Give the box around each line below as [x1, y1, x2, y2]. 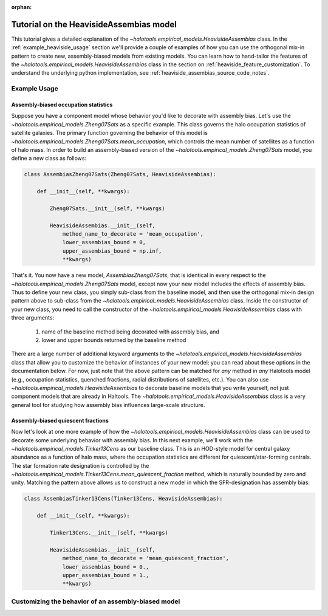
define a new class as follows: [11, 155, 87, 162]
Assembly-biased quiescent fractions [11, 417, 109, 424]
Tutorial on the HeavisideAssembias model [11, 19, 177, 30]
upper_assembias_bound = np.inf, [62, 247, 162, 255]
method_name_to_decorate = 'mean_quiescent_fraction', [62, 555, 230, 562]
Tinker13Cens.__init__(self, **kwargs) [49, 529, 168, 536]
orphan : [11, 4, 32, 10]
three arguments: [11, 314, 55, 321]
